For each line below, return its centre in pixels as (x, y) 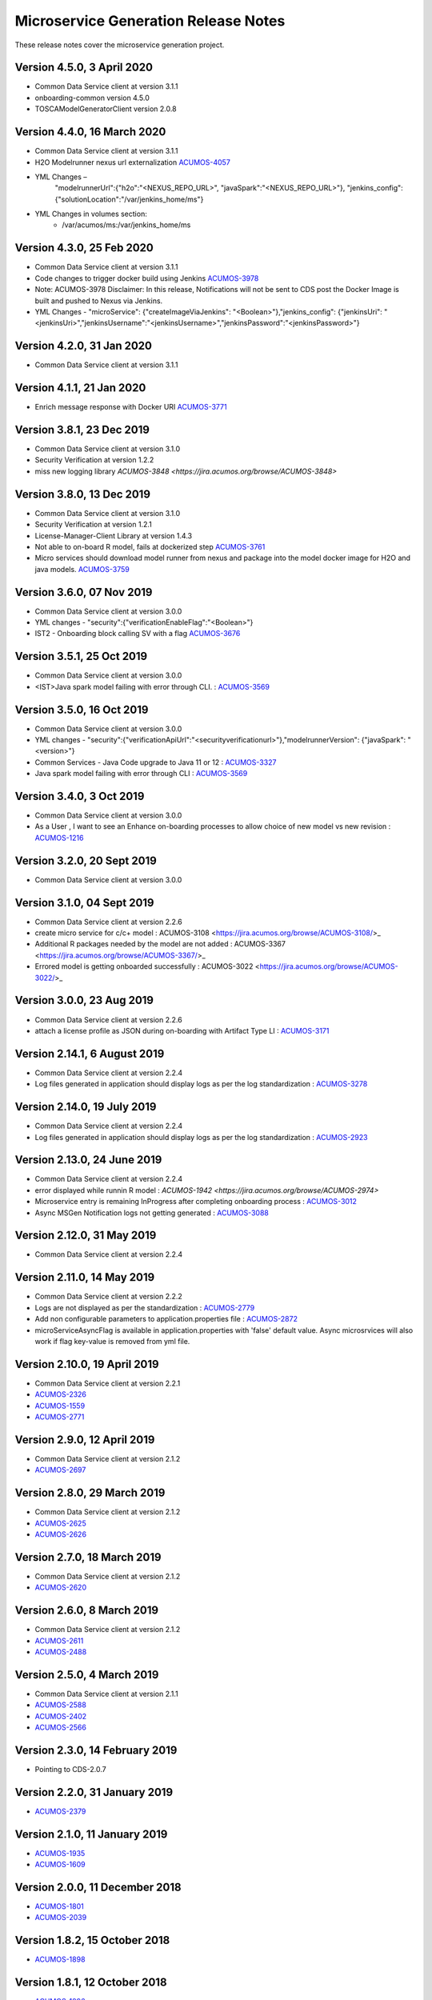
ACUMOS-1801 (59, 1906)
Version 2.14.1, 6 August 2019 (90, 1053)
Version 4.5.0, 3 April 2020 (84, 68)
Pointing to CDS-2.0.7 (71, 1769)
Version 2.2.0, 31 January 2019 (94, 1792)
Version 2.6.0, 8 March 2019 (87, 1611)
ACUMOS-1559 (60, 1406)
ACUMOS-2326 (61, 1394)
